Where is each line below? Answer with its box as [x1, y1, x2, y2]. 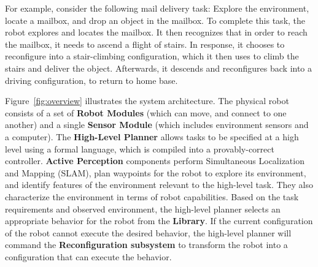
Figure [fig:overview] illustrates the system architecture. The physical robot [5, 94, 289, 107]
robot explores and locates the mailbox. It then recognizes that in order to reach [5, 26, 308, 39]
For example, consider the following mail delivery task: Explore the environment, [5, 2, 309, 14]
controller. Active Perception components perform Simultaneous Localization [5, 154, 304, 167]
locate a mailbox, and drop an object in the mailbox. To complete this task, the [5, 13, 306, 26]
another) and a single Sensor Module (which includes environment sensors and [5, 118, 309, 131]
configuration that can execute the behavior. [5, 250, 172, 263]
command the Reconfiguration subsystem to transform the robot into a [5, 238, 288, 251]
